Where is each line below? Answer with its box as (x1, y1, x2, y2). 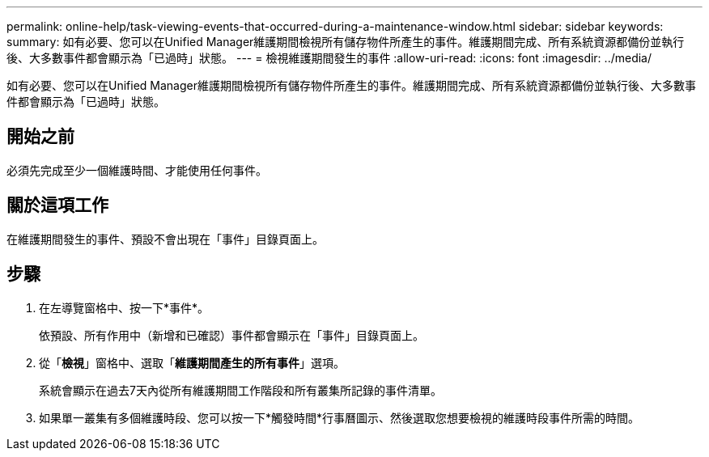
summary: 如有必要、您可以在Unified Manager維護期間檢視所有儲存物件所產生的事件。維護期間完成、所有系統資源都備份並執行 (6, 35, 685, 49)
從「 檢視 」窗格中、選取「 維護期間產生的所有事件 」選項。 (39, 355, 345, 370)
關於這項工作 (6, 195, 108, 216)
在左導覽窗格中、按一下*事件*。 (39, 300, 210, 315)
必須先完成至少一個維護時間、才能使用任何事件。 (6, 163, 267, 177)
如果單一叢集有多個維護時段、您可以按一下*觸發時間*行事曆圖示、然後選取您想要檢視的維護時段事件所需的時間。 (39, 410, 640, 425)
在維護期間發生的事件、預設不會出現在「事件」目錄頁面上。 (6, 231, 324, 246)
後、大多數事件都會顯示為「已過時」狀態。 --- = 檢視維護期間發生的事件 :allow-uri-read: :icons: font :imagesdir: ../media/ (6, 51, 652, 65)
